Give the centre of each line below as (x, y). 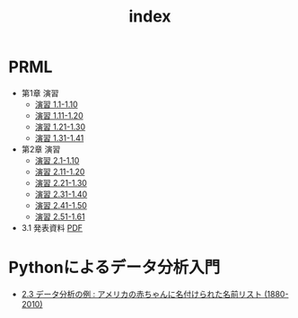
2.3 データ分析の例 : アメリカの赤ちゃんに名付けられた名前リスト (141, 294)
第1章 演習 (40, 93)
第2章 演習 (41, 149)
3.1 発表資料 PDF (52, 227)
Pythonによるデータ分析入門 (114, 268)
